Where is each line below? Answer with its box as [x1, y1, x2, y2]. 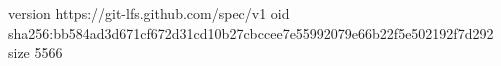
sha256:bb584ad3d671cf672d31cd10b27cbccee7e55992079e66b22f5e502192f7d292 [8, 22, 494, 43]
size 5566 [8, 42, 63, 63]
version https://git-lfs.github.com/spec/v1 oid [8, 3, 290, 23]
